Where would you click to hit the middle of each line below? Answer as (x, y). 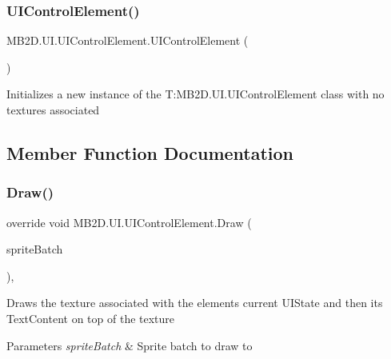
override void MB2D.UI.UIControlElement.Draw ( (129, 222)
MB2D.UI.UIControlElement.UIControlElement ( (128, 40)
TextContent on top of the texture (91, 318)
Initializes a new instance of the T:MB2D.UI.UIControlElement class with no (195, 94)
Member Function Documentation (150, 152)
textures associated (53, 110)
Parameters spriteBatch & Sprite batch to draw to (130, 345)
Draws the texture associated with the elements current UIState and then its (195, 303)
